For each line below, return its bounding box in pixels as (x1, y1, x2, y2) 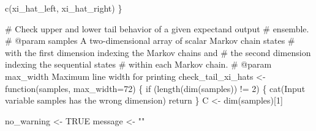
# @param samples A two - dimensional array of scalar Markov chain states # (5, 34, 295, 47)
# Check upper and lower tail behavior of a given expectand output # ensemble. (5, 22, 309, 35)
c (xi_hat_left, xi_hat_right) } (5, 2, 122, 14)
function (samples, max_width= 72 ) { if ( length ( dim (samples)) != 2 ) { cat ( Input (5, 82, 306, 94)
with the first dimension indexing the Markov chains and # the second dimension (5, 46, 311, 58)
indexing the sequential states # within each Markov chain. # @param (5, 58, 272, 71)
